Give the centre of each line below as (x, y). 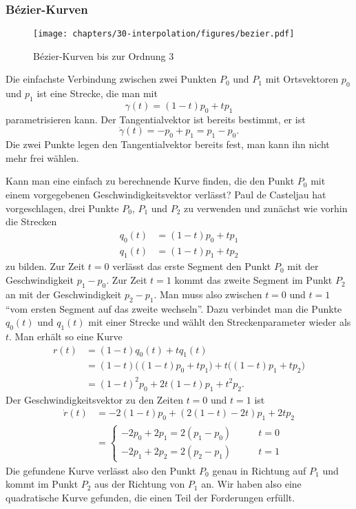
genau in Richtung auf (259, 470)
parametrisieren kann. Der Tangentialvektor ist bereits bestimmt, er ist (156, 119)
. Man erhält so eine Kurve (66, 336)
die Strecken (31, 221)
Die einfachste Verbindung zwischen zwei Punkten (111, 79)
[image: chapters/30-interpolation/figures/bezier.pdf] (164, 34)
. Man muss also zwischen (208, 294)
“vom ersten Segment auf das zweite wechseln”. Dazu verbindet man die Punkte (174, 308)
